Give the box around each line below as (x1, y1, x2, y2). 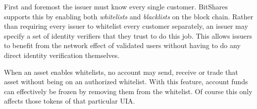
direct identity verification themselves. (4, 50, 120, 60)
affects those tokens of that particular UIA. (4, 96, 135, 106)
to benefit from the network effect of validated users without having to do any (4, 40, 241, 51)
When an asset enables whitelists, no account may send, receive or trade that (4, 66, 238, 77)
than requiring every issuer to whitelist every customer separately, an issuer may (4, 21, 248, 31)
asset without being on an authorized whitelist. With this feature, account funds (4, 76, 248, 87)
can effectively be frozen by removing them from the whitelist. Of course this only (4, 86, 253, 96)
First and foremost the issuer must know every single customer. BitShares (4, 1, 228, 11)
